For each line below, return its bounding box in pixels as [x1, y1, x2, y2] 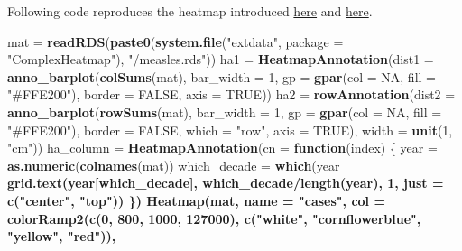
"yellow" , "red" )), [7, 227, 116, 246]
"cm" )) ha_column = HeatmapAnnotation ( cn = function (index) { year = [7, 138, 438, 157]
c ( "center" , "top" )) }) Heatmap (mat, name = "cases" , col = [7, 191, 385, 209]
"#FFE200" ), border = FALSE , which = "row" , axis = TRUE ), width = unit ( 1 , [7, 120, 453, 139]
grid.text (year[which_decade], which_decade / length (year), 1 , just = [7, 173, 444, 192]
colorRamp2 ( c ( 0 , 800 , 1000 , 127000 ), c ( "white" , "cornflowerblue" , [7, 209, 421, 228]
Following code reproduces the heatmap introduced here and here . [7, 2, 373, 20]
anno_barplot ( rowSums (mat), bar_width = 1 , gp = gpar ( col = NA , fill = [7, 102, 442, 121]
